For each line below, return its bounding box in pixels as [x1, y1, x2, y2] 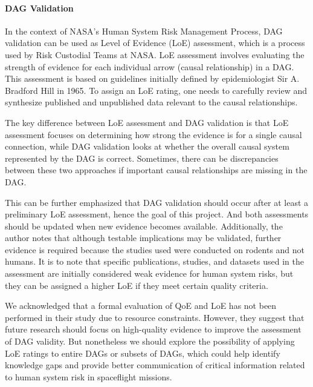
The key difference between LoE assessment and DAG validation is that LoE [5, 116, 289, 128]
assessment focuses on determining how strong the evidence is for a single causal [5, 128, 302, 141]
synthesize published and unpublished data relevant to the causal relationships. [5, 96, 298, 108]
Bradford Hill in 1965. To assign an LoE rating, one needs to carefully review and [5, 84, 307, 96]
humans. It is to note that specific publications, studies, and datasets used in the [5, 255, 304, 268]
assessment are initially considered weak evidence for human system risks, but [5, 267, 294, 280]
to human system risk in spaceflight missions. [5, 370, 172, 383]
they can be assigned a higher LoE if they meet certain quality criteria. [5, 279, 268, 291]
